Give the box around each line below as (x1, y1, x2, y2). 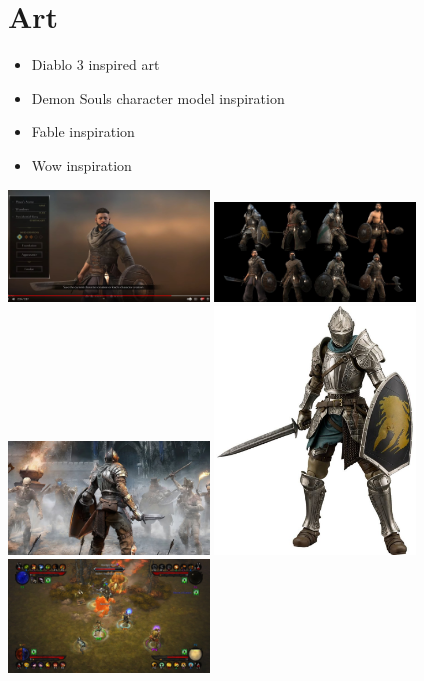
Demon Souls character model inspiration (31, 87, 285, 108)
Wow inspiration (31, 154, 132, 175)
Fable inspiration (31, 121, 135, 142)
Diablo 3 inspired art (31, 54, 160, 75)
